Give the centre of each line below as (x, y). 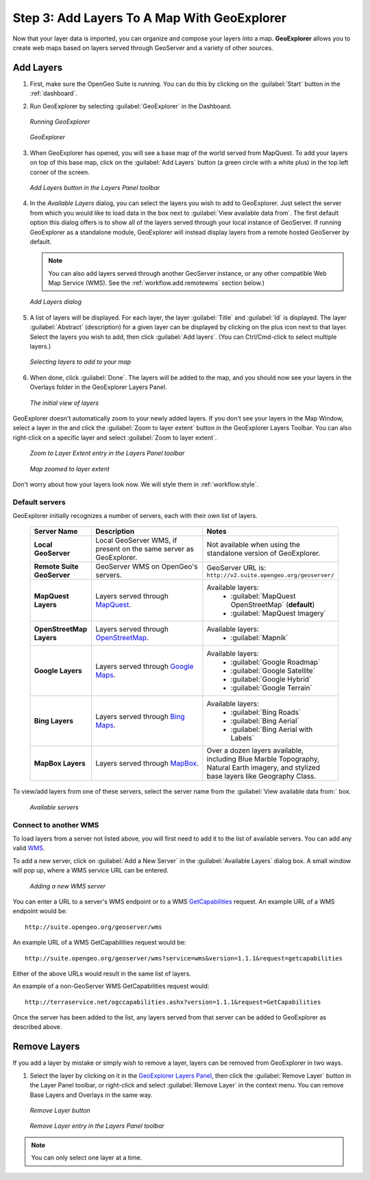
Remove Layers (46, 1047)
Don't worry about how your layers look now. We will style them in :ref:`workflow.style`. (136, 484)
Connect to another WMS (56, 825)
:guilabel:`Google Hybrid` (271, 679)
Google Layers (58, 671)
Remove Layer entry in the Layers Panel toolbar (97, 1126)
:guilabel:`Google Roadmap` (275, 662)
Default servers (39, 502)
